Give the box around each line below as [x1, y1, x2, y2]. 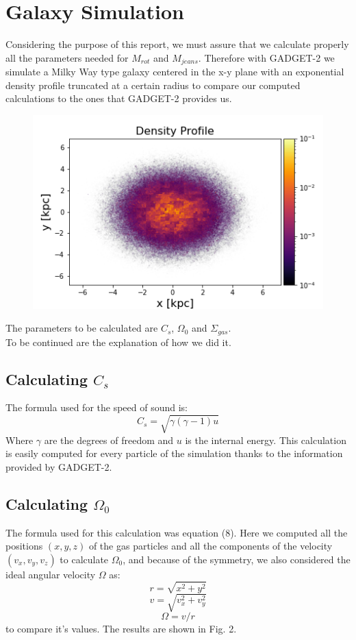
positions [5, 539, 43, 553]
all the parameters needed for [5, 50, 129, 64]
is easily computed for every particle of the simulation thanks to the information [5, 446, 343, 460]
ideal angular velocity [5, 567, 96, 581]
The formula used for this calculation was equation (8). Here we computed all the [5, 525, 348, 539]
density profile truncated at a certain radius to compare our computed [5, 77, 301, 92]
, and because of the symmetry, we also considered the [123, 552, 351, 566]
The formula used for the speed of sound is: [5, 400, 188, 415]
